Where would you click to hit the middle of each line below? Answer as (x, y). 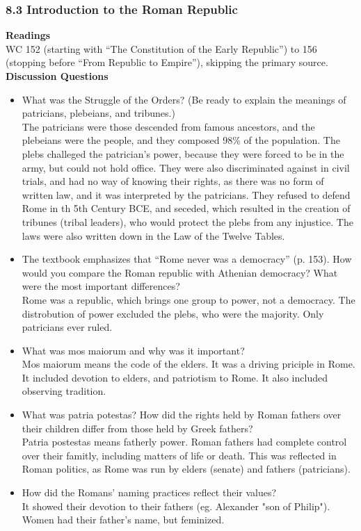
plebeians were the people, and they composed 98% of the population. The (181, 140)
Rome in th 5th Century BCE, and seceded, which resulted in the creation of (186, 208)
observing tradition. (64, 391)
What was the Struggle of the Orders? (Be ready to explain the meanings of (184, 99)
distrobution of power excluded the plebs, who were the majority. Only (173, 313)
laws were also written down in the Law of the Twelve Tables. (153, 235)
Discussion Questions (57, 76)
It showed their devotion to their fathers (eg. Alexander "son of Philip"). (176, 506)
